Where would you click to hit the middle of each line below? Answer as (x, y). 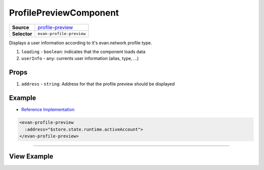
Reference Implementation (48, 110)
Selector (22, 34)
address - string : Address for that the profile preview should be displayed (98, 84)
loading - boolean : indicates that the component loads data (83, 52)
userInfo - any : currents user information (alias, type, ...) (80, 58)
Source (21, 27)
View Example (31, 157)
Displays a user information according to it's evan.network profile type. (81, 43)
